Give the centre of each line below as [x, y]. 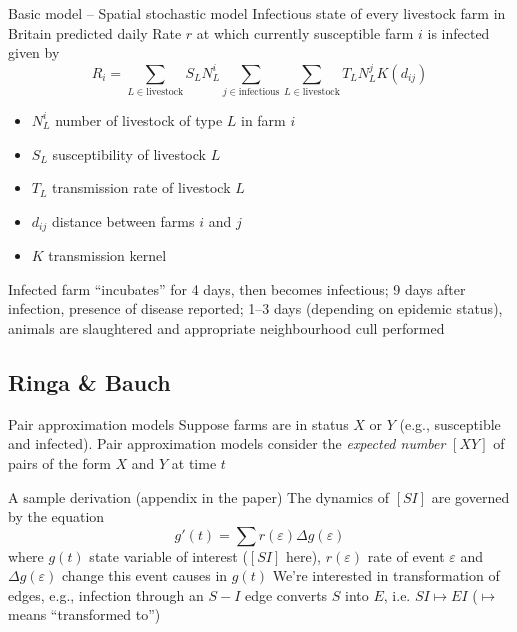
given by [34, 52]
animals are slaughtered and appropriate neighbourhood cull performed [226, 327]
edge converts [286, 594]
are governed [470, 496]
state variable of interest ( [168, 555]
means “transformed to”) [84, 614]
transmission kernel [107, 255]
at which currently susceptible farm [305, 32]
